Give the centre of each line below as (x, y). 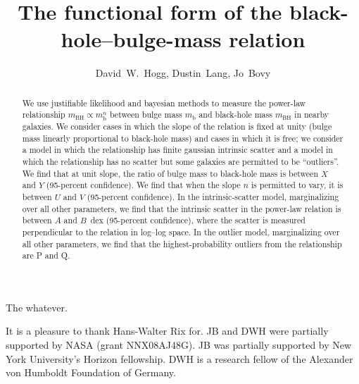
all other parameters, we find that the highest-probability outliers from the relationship (182, 243)
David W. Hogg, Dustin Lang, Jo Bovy (183, 73)
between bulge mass (146, 114)
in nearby (312, 114)
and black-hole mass (235, 114)
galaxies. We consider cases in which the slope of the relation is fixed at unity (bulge (177, 126)
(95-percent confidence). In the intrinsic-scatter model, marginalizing (213, 196)
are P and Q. (46, 255)
